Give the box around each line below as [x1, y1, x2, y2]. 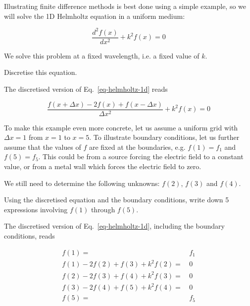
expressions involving [4, 204, 68, 214]
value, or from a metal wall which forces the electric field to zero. [4, 161, 201, 171]
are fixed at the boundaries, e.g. [89, 141, 186, 152]
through [91, 204, 115, 214]
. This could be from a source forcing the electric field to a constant [38, 151, 244, 162]
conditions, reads [4, 230, 55, 241]
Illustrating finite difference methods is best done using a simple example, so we [4, 1, 247, 11]
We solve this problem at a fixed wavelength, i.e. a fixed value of [4, 50, 200, 61]
